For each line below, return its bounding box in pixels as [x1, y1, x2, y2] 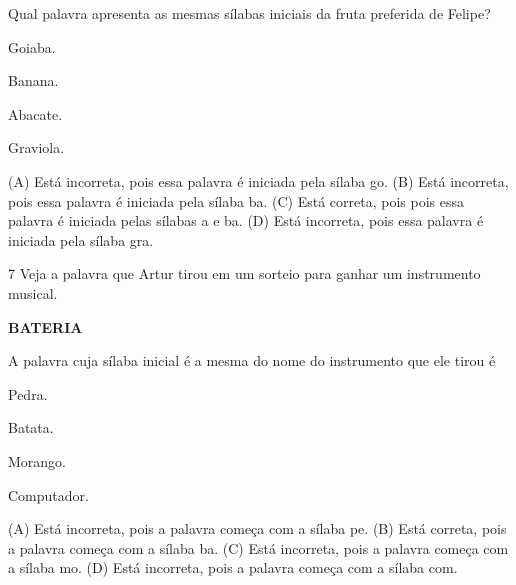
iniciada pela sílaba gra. [8, 229, 154, 250]
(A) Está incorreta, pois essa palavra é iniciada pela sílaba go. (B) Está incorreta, [8, 170, 509, 191]
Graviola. [8, 137, 65, 158]
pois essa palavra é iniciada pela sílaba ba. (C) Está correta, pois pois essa [8, 190, 464, 211]
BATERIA [8, 316, 83, 337]
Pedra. [8, 383, 48, 404]
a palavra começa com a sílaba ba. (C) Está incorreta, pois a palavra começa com [8, 537, 509, 558]
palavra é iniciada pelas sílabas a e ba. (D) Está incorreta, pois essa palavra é [8, 210, 484, 231]
